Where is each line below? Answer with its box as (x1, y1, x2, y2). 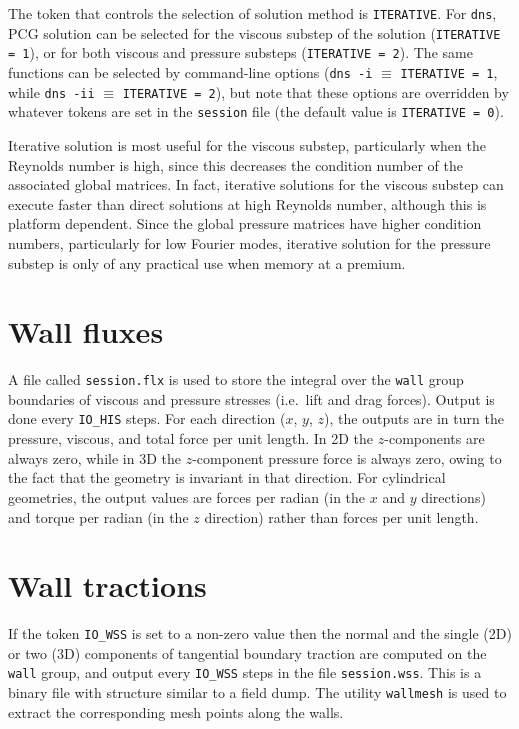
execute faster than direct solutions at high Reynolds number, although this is (8, 193, 487, 214)
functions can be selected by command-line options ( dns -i (8, 61, 373, 82)
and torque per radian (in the (8, 506, 189, 527)
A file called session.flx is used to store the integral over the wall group (8, 369, 464, 390)
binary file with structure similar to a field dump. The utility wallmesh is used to (8, 682, 507, 703)
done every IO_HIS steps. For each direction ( (8, 408, 286, 429)
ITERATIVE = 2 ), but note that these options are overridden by (122, 81, 509, 102)
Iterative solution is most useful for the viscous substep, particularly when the (8, 134, 486, 155)
